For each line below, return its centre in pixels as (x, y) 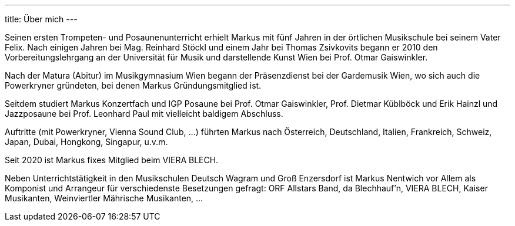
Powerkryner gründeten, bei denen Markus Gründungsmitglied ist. (133, 85)
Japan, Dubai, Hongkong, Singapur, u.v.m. (86, 142)
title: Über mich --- (41, 19)
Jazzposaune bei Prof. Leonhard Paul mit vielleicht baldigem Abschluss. (144, 114)
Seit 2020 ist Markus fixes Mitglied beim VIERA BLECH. (112, 160)
